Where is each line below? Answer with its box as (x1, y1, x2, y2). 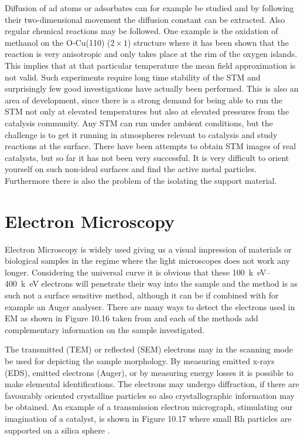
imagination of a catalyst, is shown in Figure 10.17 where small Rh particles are (5, 412, 292, 424)
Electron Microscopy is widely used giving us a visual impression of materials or (5, 243, 292, 255)
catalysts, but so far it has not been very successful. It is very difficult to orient (5, 151, 289, 163)
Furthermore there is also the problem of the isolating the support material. (5, 174, 277, 186)
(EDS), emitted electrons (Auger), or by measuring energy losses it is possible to (5, 366, 294, 378)
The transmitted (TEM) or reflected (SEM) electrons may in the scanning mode (5, 343, 293, 355)
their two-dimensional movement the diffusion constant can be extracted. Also (5, 13, 285, 25)
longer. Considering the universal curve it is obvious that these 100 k (5, 266, 254, 278)
